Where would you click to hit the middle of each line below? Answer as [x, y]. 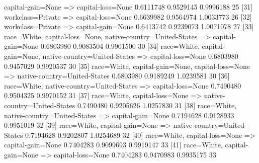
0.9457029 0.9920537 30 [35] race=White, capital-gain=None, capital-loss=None [127, 66]
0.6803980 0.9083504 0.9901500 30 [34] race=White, [120, 46]
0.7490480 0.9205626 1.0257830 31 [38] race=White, [157, 105]
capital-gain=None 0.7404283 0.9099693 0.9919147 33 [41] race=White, [113, 145]
